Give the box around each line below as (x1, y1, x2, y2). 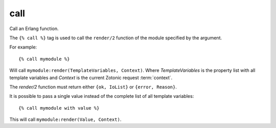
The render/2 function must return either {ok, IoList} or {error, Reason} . (9, 84, 177, 90)
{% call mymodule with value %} (18, 105, 100, 111)
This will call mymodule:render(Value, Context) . (9, 116, 122, 122)
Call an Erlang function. (9, 25, 59, 32)
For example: (9, 44, 37, 50)
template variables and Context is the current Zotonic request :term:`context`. (9, 74, 173, 81)
